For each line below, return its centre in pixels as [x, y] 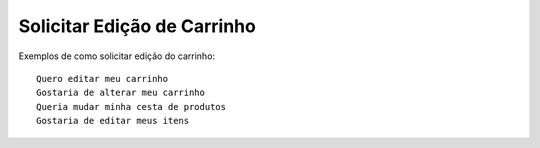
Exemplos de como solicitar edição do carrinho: [116, 56]
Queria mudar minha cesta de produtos [131, 106]
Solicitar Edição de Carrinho [137, 26]
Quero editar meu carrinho [102, 78]
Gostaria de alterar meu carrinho [120, 93]
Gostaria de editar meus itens [113, 121]
